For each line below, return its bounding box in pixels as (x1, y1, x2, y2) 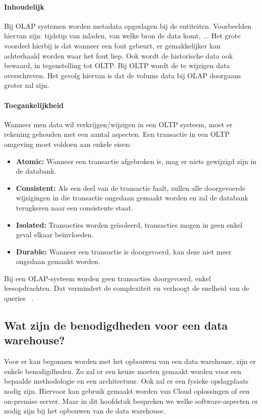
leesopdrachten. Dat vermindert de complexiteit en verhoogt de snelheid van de (4, 283, 249, 293)
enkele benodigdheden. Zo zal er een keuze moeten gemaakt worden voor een (4, 365, 241, 376)
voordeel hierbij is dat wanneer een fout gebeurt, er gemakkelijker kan (4, 40, 221, 50)
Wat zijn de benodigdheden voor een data (4, 318, 228, 333)
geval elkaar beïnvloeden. (16, 229, 94, 240)
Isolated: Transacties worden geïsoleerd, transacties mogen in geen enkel (16, 219, 243, 230)
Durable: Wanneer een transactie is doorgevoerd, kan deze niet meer (16, 246, 232, 256)
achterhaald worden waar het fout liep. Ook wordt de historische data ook (4, 50, 233, 61)
